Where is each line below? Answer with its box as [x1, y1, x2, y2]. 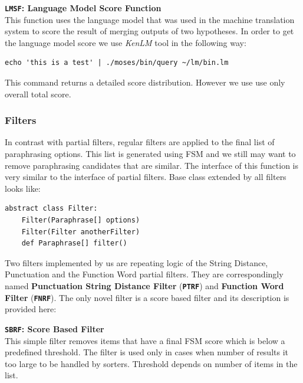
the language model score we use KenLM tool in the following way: [5, 36, 246, 48]
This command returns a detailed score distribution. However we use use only [5, 76, 285, 89]
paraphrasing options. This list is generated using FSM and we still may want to [5, 148, 296, 160]
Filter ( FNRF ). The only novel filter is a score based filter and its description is [5, 291, 289, 303]
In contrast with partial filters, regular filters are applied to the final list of [5, 136, 275, 148]
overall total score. [5, 87, 71, 100]
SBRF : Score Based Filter [5, 322, 104, 335]
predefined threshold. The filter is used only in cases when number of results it [5, 346, 289, 358]
